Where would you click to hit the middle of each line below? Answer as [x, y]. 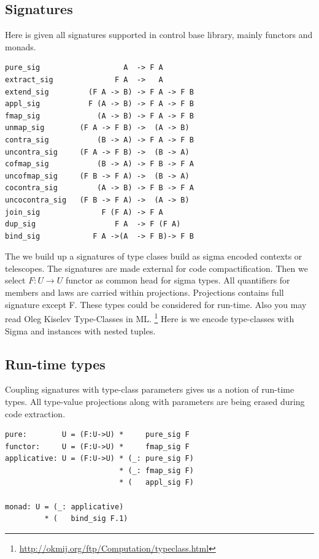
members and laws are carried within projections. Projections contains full [144, 292]
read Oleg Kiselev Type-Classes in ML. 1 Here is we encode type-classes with [150, 318]
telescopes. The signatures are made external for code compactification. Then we [156, 268]
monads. [21, 46]
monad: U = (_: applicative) [64, 507]
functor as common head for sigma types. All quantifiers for [178, 280]
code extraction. [35, 413]
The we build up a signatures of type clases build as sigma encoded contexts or [154, 256]
